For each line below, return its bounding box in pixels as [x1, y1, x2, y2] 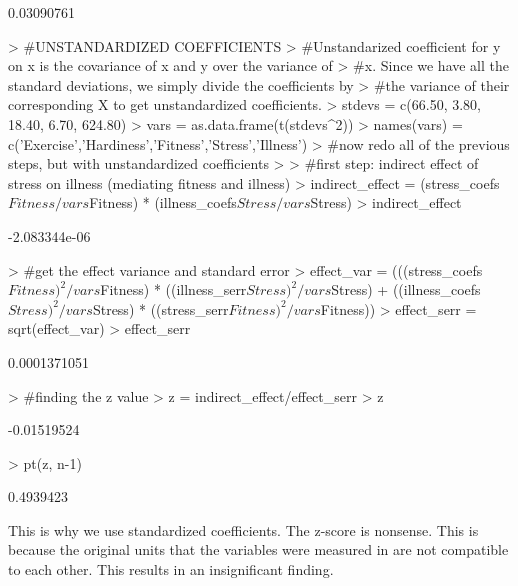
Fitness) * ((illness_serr [100, 279, 247, 300]
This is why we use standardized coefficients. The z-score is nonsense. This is [8, 519, 479, 540]
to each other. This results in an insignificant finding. [8, 559, 334, 580]
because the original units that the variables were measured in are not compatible [8, 539, 509, 560]
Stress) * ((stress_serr [92, 298, 229, 319]
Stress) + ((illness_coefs [331, 279, 481, 300]
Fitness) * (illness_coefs [89, 192, 237, 213]
